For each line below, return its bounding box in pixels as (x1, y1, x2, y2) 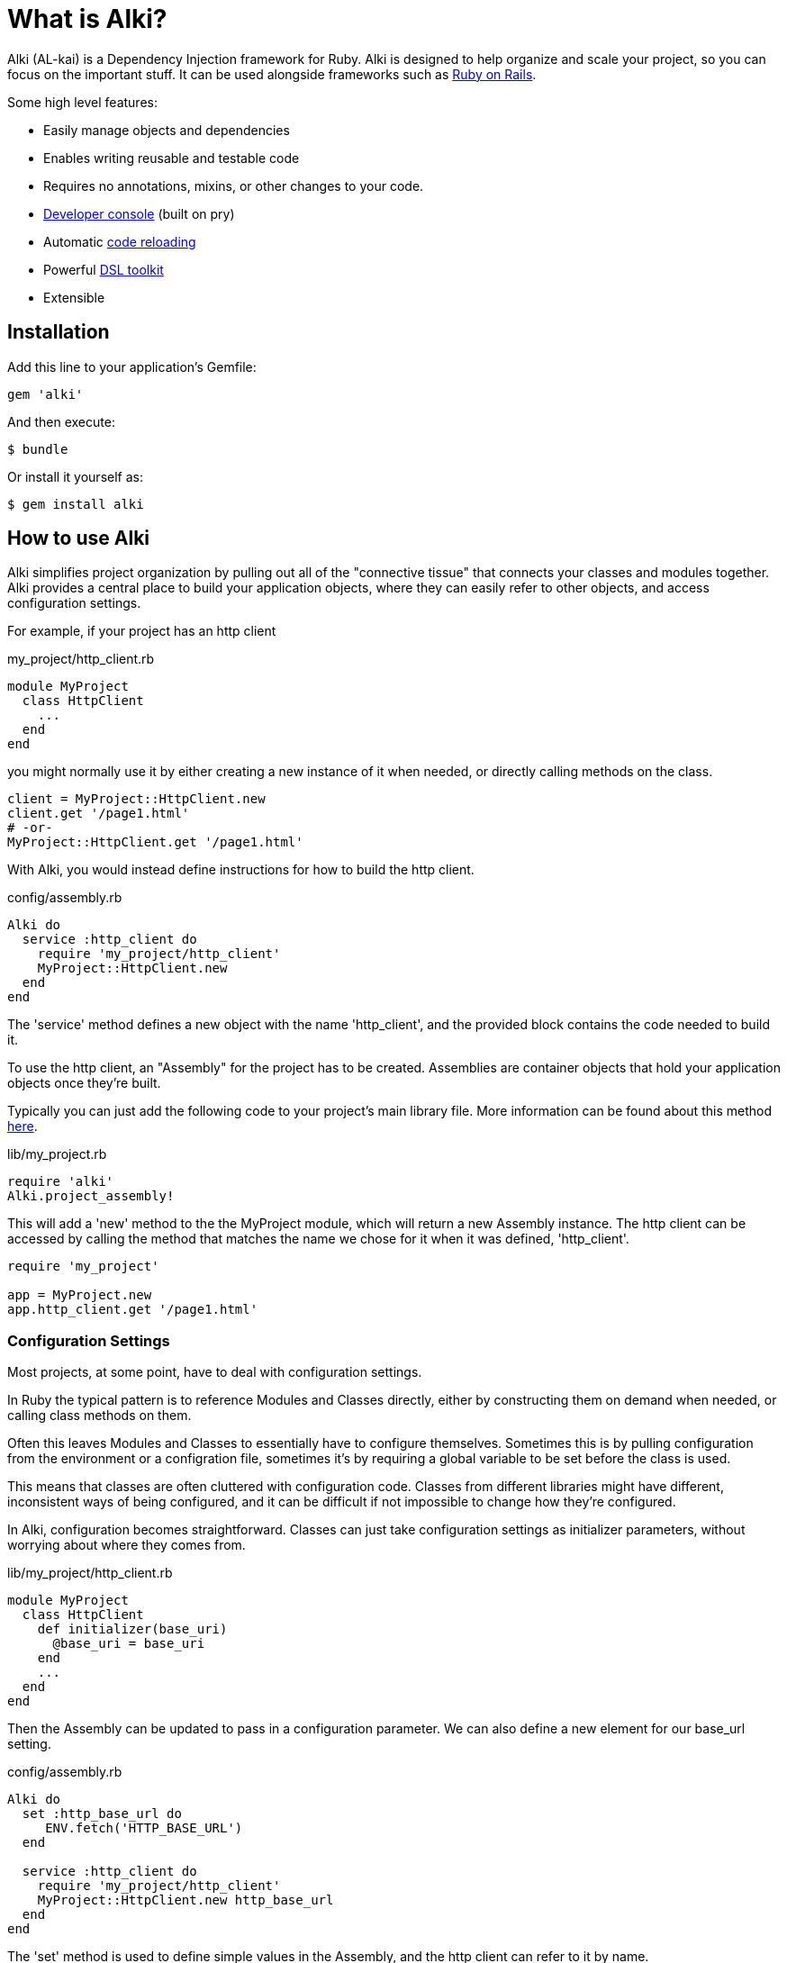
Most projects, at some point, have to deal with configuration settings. (7, 1364, 422, 1380)
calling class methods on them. (7, 1407, 192, 1424)
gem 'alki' (7, 386, 84, 402)
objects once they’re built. (7, 1075, 161, 1091)
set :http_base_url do (22, 1806, 182, 1822)
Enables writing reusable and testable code (43, 149, 300, 166)
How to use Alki (7, 527, 150, 550)
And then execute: (7, 413, 115, 430)
